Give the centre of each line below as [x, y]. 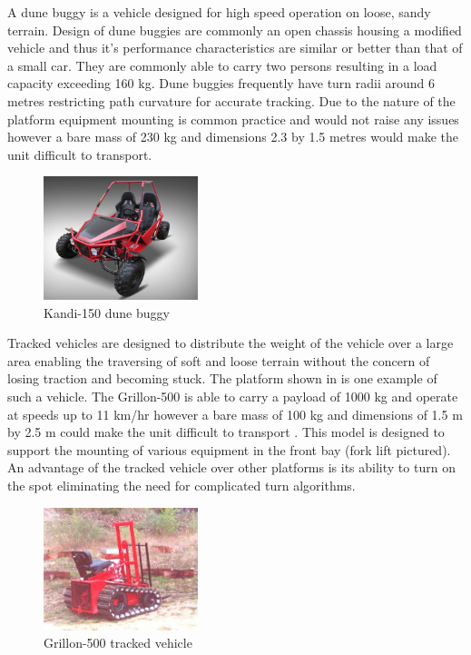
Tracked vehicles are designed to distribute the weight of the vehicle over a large [231, 343]
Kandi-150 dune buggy [107, 312]
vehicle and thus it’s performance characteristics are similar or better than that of [235, 48]
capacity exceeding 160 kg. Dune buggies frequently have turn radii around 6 [221, 83]
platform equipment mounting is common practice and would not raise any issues [233, 119]
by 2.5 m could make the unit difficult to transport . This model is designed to [226, 432]
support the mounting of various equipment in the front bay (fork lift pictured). [229, 449]
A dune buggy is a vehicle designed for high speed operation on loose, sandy [219, 12]
